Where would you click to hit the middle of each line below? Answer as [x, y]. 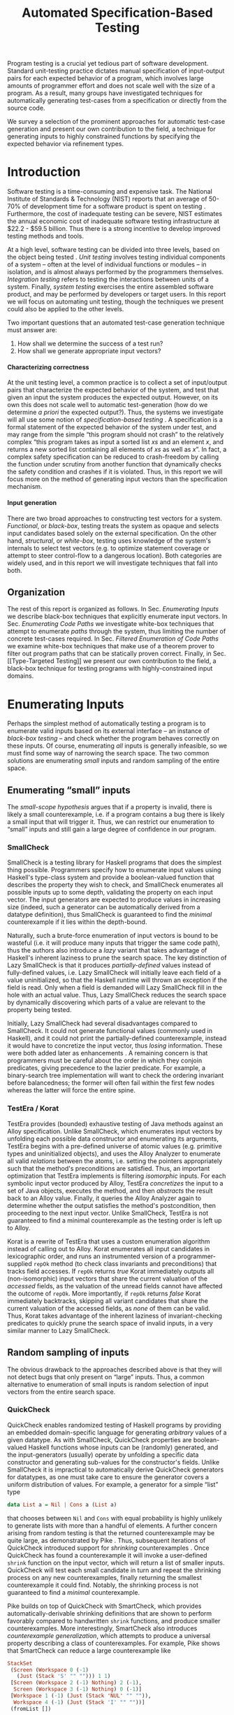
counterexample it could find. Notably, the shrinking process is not [103, 1585]
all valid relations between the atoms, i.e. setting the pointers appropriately [115, 1161]
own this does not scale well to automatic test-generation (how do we [108, 405]
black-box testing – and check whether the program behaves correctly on [114, 739]
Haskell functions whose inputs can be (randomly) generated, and [123, 1447]
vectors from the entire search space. [61, 1392]
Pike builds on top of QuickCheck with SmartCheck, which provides [104, 1606]
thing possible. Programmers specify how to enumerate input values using [114, 870]
